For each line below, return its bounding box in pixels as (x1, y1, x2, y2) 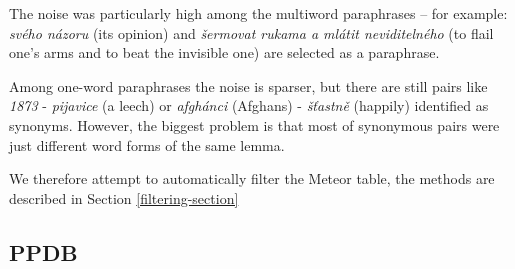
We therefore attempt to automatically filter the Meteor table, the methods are (9, 168, 495, 189)
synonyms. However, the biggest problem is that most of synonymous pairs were (9, 114, 500, 135)
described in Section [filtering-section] (9, 187, 239, 208)
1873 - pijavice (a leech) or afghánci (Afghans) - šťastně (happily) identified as (9, 95, 489, 116)
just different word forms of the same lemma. (9, 134, 285, 155)
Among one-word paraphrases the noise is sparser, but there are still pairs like (9, 75, 488, 96)
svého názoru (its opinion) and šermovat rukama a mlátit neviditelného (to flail (9, 22, 494, 43)
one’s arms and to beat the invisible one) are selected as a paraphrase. (9, 42, 440, 63)
